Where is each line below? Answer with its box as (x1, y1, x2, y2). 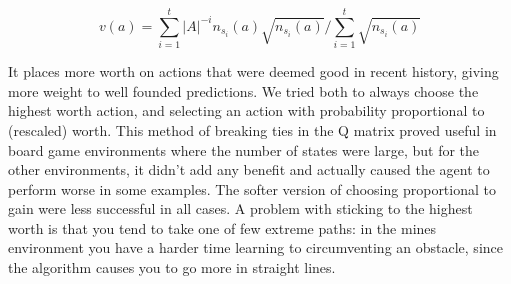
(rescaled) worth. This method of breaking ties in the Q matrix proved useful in (8, 119, 497, 140)
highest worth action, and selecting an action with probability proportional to (8, 100, 485, 121)
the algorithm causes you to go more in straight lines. (8, 257, 336, 278)
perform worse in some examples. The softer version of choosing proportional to (8, 178, 496, 199)
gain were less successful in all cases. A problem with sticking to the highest (8, 198, 473, 219)
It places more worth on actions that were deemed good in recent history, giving (8, 61, 499, 82)
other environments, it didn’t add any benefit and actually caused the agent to (8, 159, 490, 180)
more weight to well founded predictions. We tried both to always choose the (8, 80, 479, 101)
